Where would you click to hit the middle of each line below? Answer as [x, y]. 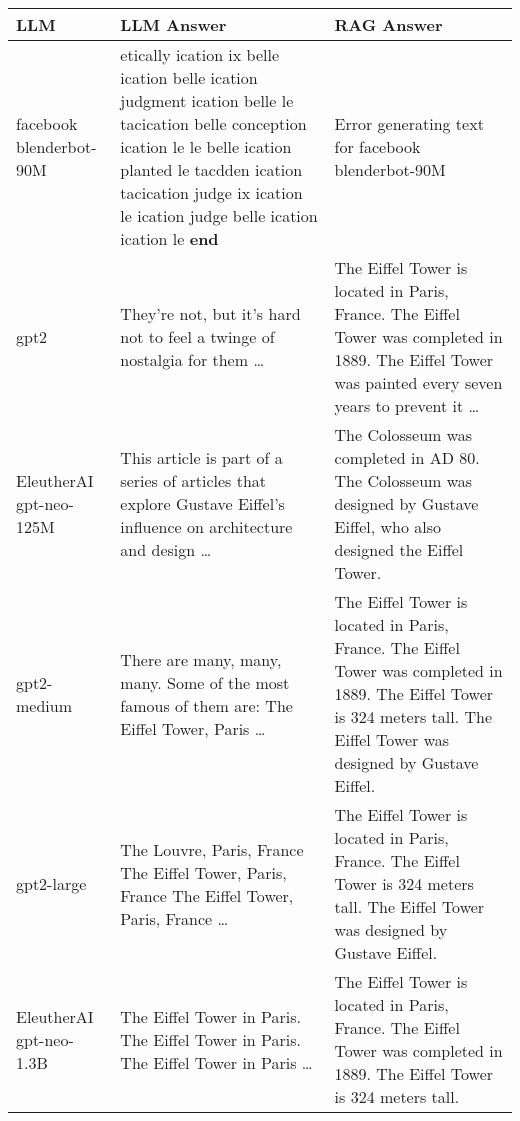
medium [44, 705]
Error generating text [409, 123]
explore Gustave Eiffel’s [202, 503]
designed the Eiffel [399, 549]
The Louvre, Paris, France [212, 849]
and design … [166, 549]
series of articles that [193, 480]
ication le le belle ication [206, 146]
